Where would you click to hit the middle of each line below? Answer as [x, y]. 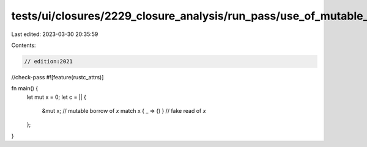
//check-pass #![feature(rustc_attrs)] [57, 77]
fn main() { [25, 88]
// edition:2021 [49, 61]
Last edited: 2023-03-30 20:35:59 [55, 34]
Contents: [24, 45]
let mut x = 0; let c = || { [57, 97]
